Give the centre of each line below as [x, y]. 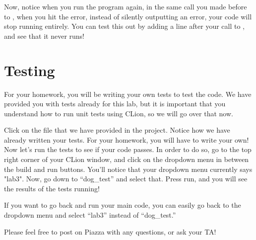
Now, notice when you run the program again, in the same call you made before [126, 6]
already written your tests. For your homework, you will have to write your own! [127, 139]
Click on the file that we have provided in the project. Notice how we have [117, 130]
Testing [30, 70]
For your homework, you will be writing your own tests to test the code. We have [128, 94]
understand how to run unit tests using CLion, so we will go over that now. [119, 113]
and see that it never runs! [44, 36]
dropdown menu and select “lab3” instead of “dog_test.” [90, 215]
